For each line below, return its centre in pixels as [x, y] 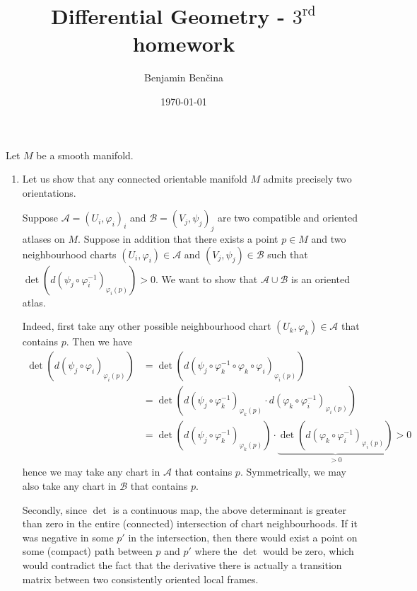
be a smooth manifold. [85, 155]
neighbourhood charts [69, 254]
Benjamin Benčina [184, 78]
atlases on [43, 239]
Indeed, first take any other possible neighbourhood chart [147, 326]
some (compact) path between [87, 551]
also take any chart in [69, 485]
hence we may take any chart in [91, 472]
